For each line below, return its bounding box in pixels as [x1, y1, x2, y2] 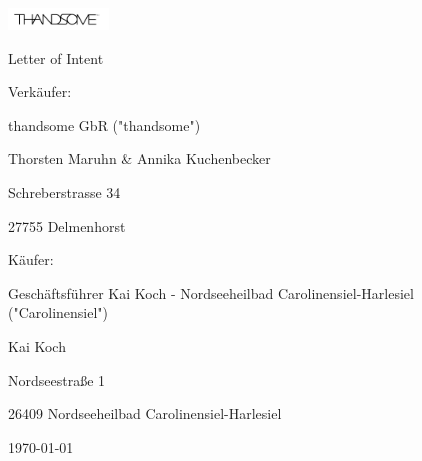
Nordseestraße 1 [8, 369, 106, 390]
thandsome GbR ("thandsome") [8, 114, 201, 135]
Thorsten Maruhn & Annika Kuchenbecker [8, 148, 271, 169]
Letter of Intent [8, 47, 104, 68]
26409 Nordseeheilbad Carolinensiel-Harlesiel [8, 403, 282, 424]
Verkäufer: [8, 81, 72, 102]
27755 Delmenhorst [8, 215, 126, 236]
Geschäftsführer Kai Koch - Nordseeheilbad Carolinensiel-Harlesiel [8, 282, 414, 303]
